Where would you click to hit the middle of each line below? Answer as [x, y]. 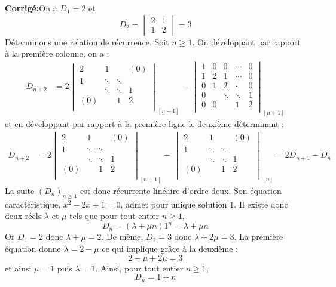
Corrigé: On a [31, 8]
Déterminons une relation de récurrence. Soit [87, 41]
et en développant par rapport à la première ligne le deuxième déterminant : [144, 124]
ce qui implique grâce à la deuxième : [170, 248]
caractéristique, [33, 204]
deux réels [23, 216]
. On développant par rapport [246, 41]
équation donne [33, 248]
